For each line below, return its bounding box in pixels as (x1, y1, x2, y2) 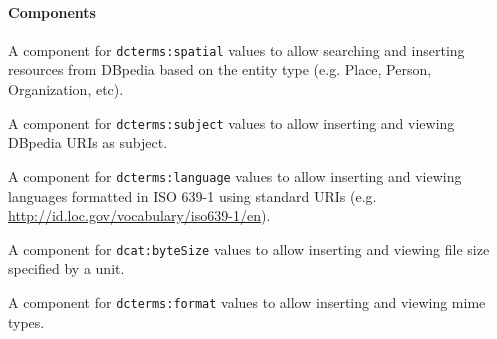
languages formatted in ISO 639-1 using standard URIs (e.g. (8, 185, 377, 206)
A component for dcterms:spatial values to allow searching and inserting (8, 39, 465, 60)
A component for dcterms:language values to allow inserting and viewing (8, 165, 462, 186)
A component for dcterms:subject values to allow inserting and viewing (8, 112, 455, 133)
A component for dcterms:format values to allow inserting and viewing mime (8, 291, 486, 312)
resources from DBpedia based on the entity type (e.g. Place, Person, (8, 59, 432, 80)
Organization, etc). (8, 79, 124, 100)
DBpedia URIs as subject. (8, 132, 168, 153)
